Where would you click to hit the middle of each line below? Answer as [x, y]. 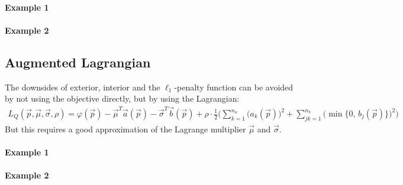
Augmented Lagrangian [78, 62]
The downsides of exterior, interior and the [83, 87]
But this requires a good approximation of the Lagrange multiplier [125, 129]
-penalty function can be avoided [234, 87]
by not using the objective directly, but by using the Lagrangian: [122, 98]
